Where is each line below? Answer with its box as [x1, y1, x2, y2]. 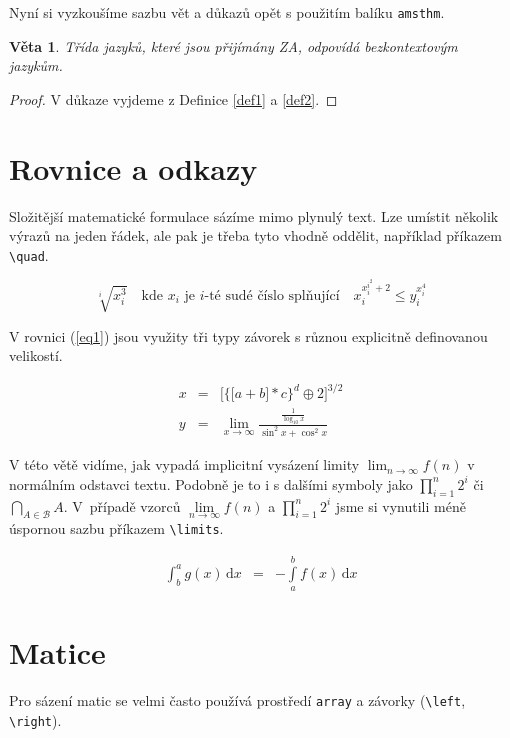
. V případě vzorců [63, 495, 181, 516]
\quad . [9, 244, 49, 265]
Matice [9, 632, 106, 673]
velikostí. [9, 345, 63, 366]
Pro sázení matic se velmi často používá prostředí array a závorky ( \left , [9, 690, 466, 711]
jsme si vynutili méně [335, 495, 466, 516]
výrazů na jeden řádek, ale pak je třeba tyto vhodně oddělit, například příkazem [9, 225, 502, 246]
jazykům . [9, 55, 63, 76]
